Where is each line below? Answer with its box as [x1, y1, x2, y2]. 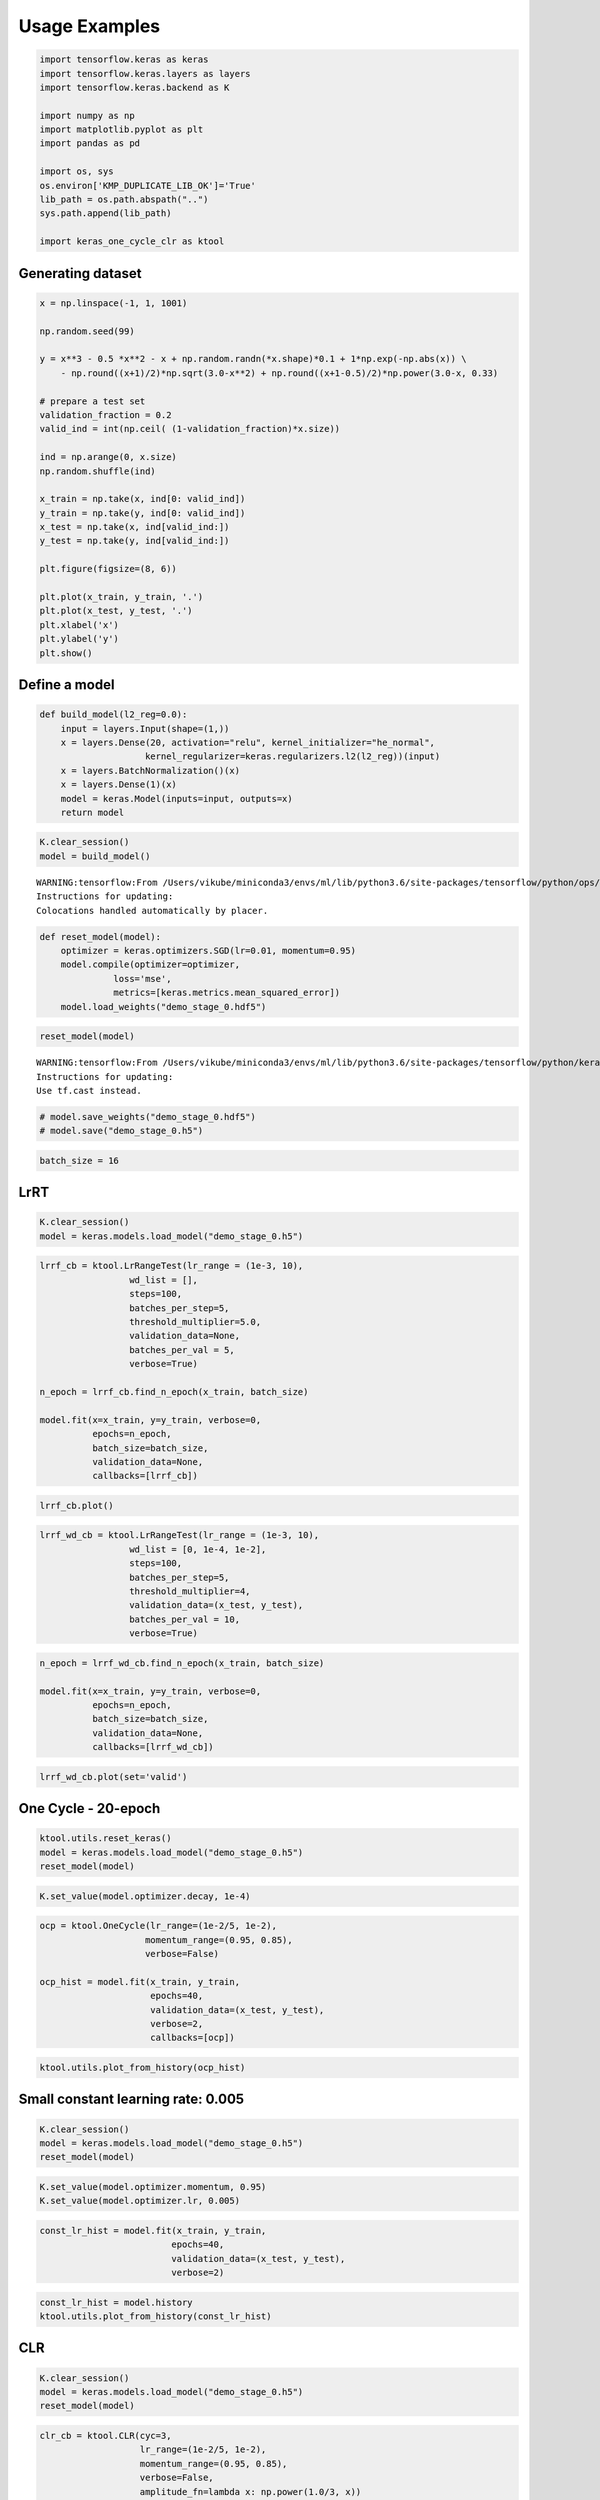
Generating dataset [18, 265, 142, 282]
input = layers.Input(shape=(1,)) [60, 723, 230, 734]
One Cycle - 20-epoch [18, 1800, 161, 1817]
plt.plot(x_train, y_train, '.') [39, 591, 204, 603]
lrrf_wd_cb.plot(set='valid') [39, 1771, 188, 1782]
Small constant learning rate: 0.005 [18, 2091, 245, 2108]
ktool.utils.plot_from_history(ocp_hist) [39, 2061, 246, 2073]
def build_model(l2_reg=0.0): [39, 709, 188, 720]
